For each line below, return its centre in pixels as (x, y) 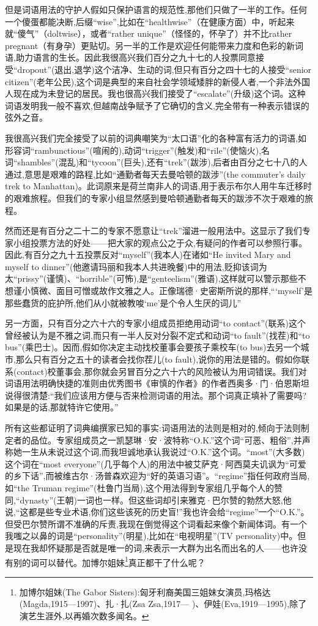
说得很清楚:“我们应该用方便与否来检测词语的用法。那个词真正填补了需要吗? (156, 395)
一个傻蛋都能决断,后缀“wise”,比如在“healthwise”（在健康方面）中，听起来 (150, 21)
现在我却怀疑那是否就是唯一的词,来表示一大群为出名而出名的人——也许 (156, 547)
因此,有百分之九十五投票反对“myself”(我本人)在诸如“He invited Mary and (148, 255)
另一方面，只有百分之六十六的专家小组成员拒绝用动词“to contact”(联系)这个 (155, 323)
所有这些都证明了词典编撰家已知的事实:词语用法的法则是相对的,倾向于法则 (153, 428)
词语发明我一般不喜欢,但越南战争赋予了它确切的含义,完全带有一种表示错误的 (157, 105)
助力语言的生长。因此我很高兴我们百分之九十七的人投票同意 (135, 57)
